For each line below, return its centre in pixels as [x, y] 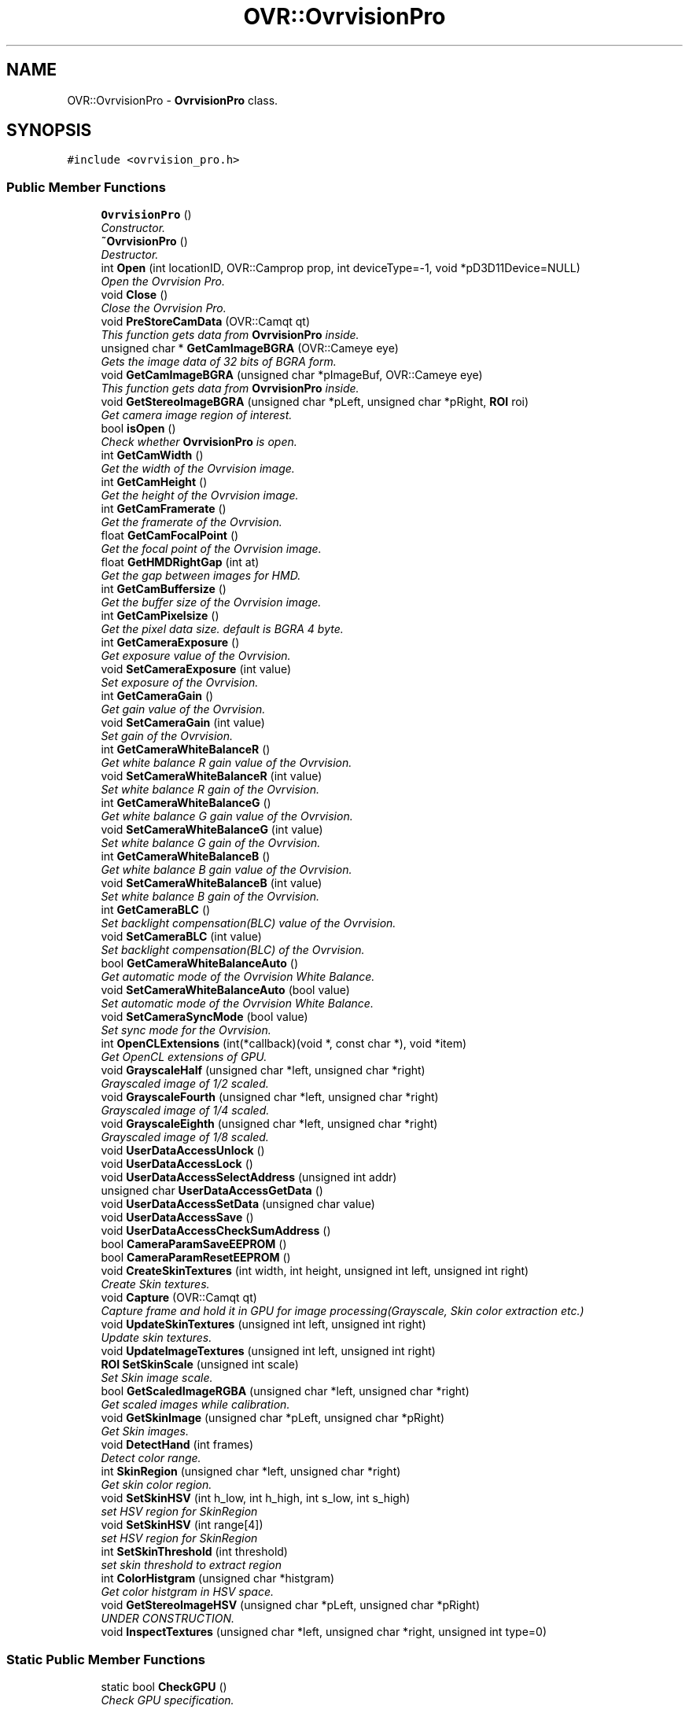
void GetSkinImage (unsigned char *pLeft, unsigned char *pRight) [273, 1418]
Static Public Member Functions [106, 1659]
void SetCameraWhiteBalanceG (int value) [212, 830]
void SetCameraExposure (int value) [196, 669]
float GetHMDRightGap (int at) [180, 562]
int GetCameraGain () [157, 696]
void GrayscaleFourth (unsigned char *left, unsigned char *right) [270, 1097]
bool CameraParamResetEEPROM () [196, 1258]
